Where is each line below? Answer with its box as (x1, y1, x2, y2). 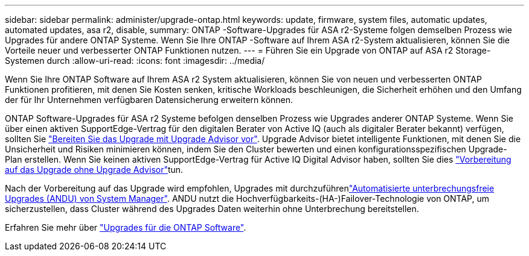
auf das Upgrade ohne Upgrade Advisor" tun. (5, 164, 184, 175)
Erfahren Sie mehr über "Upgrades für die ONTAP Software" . (5, 222, 246, 233)
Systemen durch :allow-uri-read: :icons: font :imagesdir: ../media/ (5, 55, 265, 66)
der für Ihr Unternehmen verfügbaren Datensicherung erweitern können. (5, 95, 293, 105)
